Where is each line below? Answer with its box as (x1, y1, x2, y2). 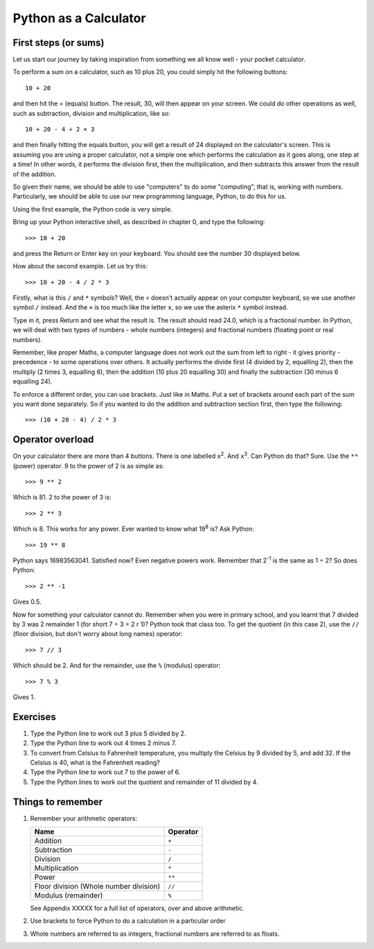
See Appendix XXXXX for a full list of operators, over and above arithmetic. (30, 904, 244, 912)
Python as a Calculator (12, 10, 146, 26)
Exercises (12, 711, 57, 723)
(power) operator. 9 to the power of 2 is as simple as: (12, 461, 164, 470)
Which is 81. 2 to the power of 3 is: (12, 493, 112, 502)
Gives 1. (12, 692, 35, 701)
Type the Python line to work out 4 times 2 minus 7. (30, 739, 177, 747)
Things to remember (12, 796, 103, 807)
